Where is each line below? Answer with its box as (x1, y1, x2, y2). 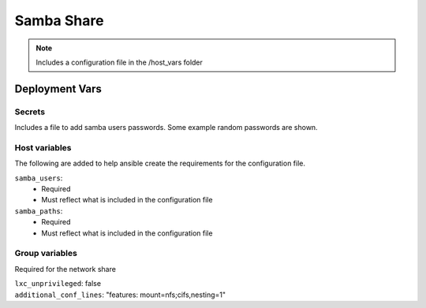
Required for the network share (14, 264, 116, 273)
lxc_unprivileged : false (14, 279, 102, 288)
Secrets (14, 106, 46, 117)
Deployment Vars (14, 82, 103, 95)
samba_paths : (14, 206, 63, 216)
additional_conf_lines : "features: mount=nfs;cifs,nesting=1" (14, 290, 226, 299)
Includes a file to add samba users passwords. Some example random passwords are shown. (14, 123, 319, 132)
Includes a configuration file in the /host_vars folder (35, 58, 203, 67)
